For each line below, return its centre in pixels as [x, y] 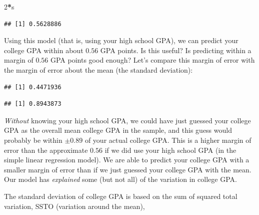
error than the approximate [46, 150]
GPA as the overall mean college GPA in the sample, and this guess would [118, 130]
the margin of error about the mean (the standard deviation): [98, 69]
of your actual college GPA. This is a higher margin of [168, 140]
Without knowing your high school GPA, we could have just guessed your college [127, 120]
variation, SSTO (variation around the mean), [74, 206]
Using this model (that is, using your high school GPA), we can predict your [121, 40]
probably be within [33, 140]
